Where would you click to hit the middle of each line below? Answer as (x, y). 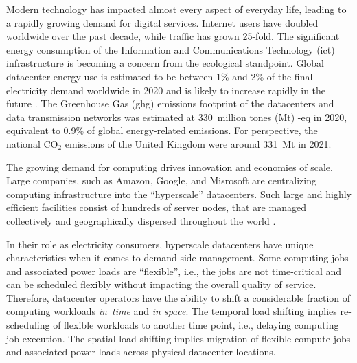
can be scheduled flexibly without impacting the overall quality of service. (161, 284)
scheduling (28, 325)
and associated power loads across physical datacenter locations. (141, 352)
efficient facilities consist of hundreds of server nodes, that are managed (156, 207)
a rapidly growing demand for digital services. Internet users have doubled (162, 22)
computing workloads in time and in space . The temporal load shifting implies (172, 311)
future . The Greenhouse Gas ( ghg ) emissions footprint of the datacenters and (170, 103)
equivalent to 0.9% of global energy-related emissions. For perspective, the (162, 130)
